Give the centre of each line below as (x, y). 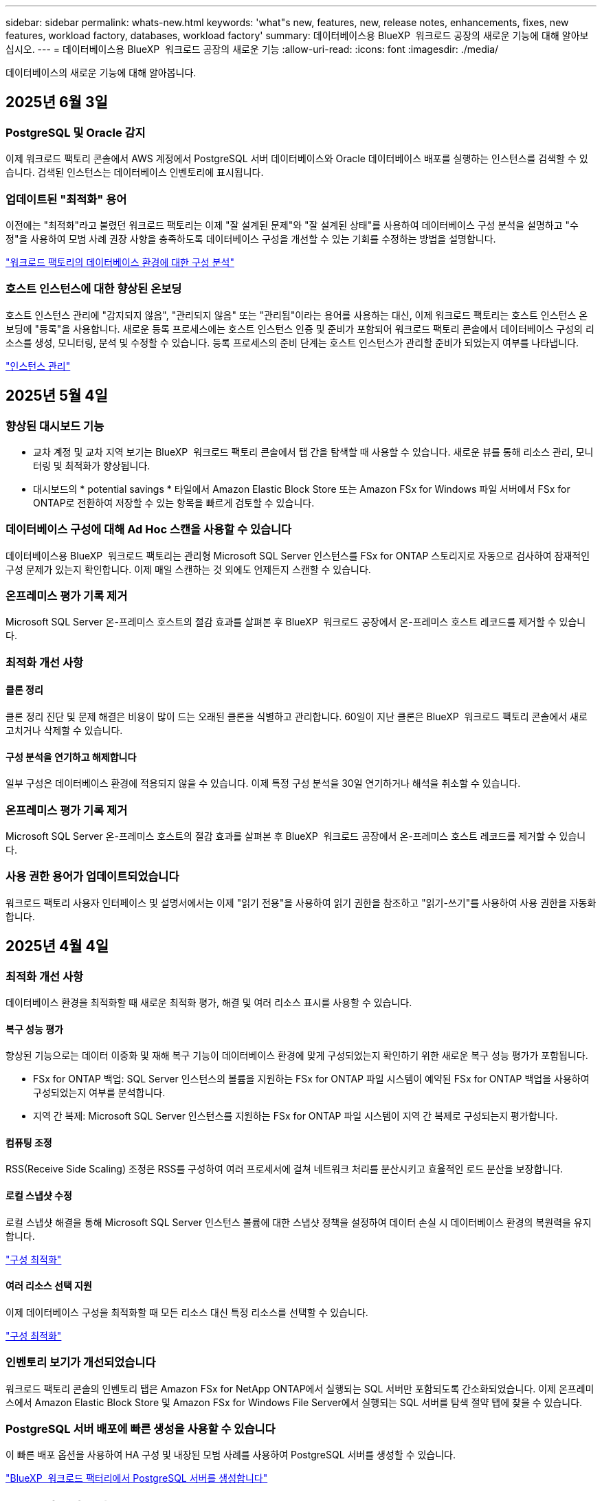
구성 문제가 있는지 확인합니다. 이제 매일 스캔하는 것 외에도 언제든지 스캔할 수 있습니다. (188, 569)
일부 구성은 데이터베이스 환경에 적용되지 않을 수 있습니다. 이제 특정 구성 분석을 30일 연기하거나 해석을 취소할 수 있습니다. (263, 783)
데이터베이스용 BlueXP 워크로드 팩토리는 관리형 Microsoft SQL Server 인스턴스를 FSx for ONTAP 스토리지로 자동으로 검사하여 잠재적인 (298, 555)
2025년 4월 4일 (57, 946)
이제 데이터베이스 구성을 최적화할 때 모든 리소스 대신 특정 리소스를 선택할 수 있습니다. (187, 1312)
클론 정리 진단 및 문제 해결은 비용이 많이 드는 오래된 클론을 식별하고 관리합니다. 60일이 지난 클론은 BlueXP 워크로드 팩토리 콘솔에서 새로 (297, 717)
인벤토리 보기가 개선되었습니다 (81, 1363)
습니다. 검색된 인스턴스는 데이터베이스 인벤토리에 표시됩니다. (135, 173)
